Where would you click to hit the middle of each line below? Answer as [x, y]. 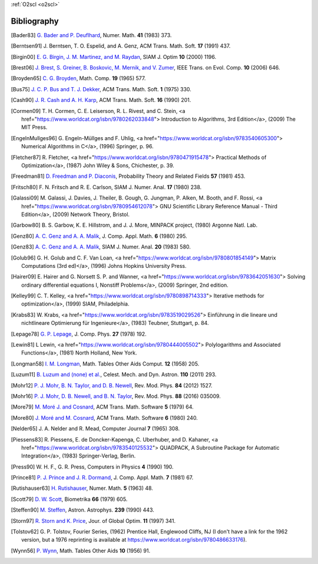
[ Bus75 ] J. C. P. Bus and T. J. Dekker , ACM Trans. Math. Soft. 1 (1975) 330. [101, 89]
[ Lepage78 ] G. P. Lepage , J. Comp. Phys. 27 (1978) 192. [79, 334]
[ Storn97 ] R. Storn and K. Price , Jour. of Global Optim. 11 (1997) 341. [93, 520]
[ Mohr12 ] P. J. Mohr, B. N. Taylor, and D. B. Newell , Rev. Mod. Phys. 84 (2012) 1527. [112, 385]
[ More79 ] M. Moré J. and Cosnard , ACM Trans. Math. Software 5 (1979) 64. [102, 407]
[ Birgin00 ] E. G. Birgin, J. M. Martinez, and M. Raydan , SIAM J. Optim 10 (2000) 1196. [114, 57]
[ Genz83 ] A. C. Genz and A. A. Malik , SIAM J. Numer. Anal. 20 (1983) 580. [101, 247]
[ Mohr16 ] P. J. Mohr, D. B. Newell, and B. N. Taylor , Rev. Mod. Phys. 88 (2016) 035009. [116, 396]
